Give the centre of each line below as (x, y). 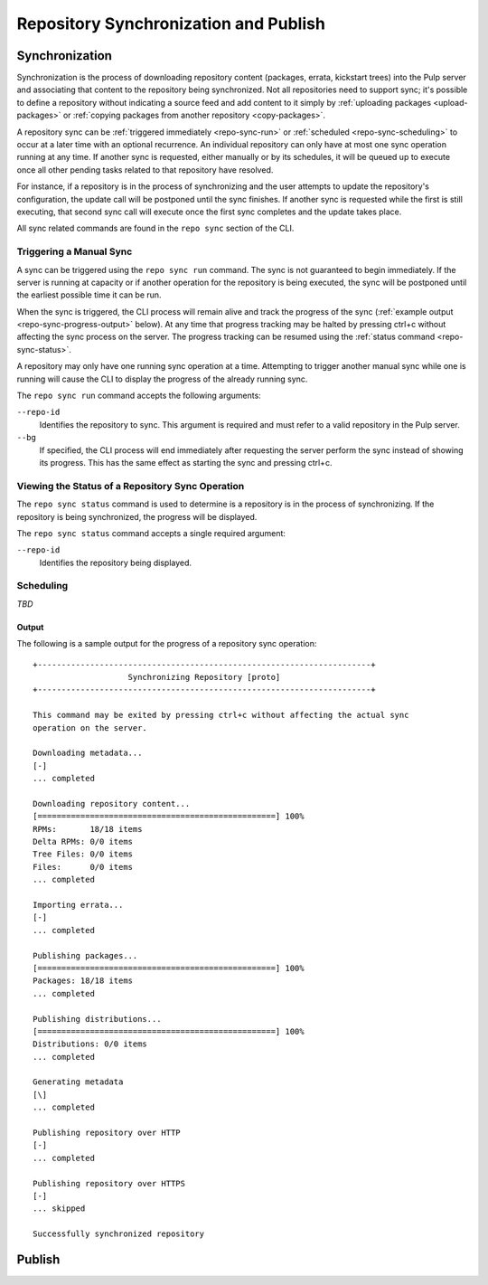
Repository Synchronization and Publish (171, 24)
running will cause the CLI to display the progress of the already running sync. (162, 379)
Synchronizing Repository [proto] (204, 677)
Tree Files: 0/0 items (83, 854)
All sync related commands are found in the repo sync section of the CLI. (155, 228)
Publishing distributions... (97, 1019)
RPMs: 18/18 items (88, 829)
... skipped (59, 1209)
